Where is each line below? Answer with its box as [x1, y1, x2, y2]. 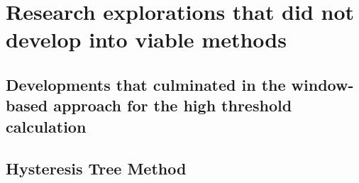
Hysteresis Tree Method [6, 157, 187, 179]
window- [291, 73, 354, 95]
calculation [6, 115, 87, 137]
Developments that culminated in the [6, 73, 286, 95]
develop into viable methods [6, 25, 287, 54]
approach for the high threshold [53, 94, 292, 116]
